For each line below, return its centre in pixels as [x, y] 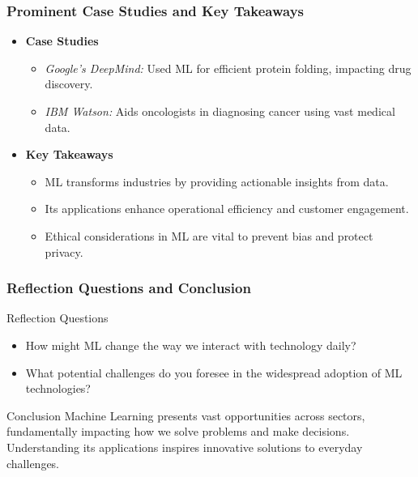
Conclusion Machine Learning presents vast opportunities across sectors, [186, 415]
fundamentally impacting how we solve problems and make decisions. [178, 431]
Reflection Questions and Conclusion [129, 288]
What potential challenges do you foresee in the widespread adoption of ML [214, 372]
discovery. [69, 84]
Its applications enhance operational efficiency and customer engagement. [227, 209]
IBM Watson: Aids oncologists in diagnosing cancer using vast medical [220, 111]
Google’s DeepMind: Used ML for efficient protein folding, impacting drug [228, 68]
